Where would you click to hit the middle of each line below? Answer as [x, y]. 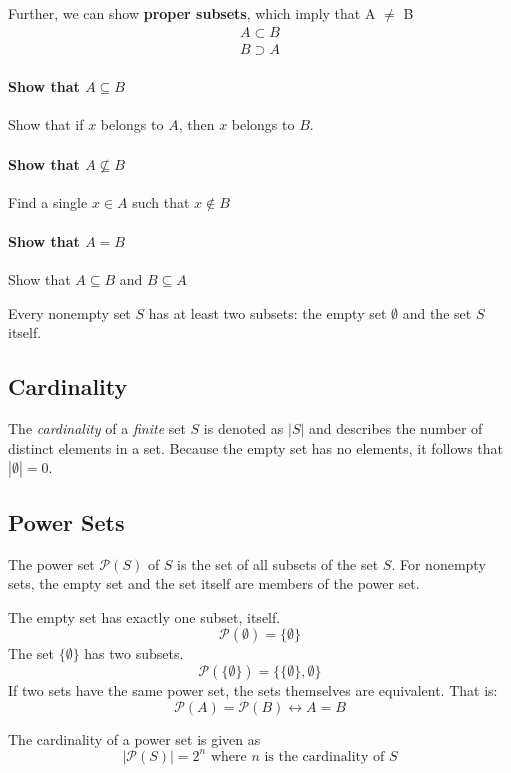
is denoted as [243, 428]
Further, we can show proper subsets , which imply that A [192, 13]
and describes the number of [396, 428]
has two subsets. [134, 653]
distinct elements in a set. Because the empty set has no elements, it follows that [255, 447]
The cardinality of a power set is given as [134, 738]
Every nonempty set [69, 312]
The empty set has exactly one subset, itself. [144, 616]
